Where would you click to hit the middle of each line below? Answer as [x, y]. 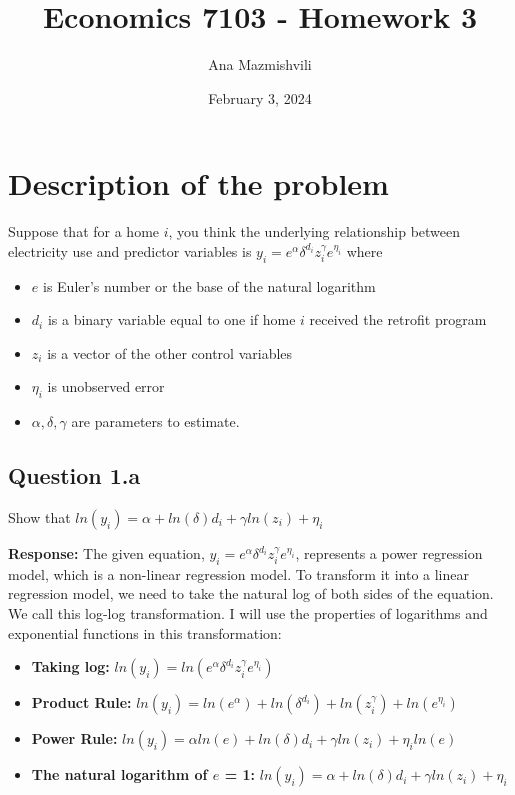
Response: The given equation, [106, 553]
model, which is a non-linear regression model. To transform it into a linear [238, 573]
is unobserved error [106, 386]
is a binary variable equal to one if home [171, 319]
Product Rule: [81, 702]
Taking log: [70, 666]
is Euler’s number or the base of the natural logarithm [209, 285]
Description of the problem [198, 183]
